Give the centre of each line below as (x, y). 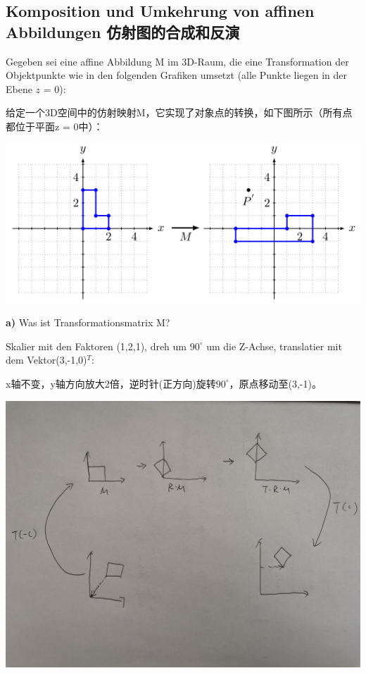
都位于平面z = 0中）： (55, 126)
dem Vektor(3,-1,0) (46, 360)
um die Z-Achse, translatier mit (274, 346)
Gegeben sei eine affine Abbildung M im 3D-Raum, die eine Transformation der (177, 61)
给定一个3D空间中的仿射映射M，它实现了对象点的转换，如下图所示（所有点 (179, 112)
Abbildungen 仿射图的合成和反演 (123, 31)
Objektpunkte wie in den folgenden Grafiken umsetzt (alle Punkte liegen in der (177, 75)
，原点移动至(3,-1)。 (275, 383)
